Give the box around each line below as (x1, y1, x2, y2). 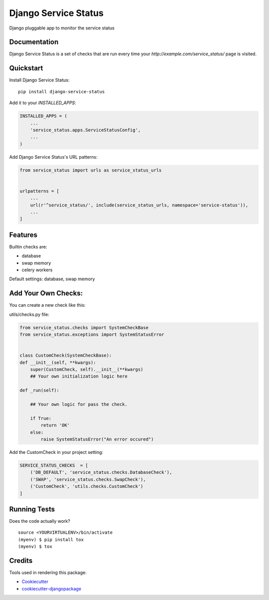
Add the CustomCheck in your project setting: (9, 449, 104, 455)
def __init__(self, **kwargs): (19, 360, 97, 365)
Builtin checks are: (9, 243, 47, 249)
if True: (30, 415, 52, 421)
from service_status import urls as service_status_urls (19, 167, 162, 173)
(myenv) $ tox (18, 544, 52, 550)
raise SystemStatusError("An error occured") (40, 436, 154, 442)
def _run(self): (19, 388, 60, 394)
